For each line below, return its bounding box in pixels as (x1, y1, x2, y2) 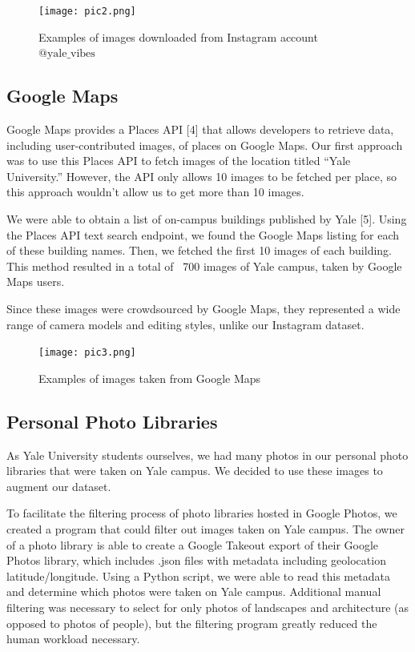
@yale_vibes (38, 48, 95, 60)
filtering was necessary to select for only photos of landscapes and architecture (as (6, 598, 409, 615)
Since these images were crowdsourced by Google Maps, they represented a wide (6, 300, 401, 316)
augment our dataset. (6, 477, 111, 494)
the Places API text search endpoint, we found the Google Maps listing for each (6, 226, 400, 243)
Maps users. (6, 273, 65, 290)
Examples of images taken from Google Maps (38, 369, 261, 386)
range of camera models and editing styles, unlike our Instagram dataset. (6, 316, 365, 332)
